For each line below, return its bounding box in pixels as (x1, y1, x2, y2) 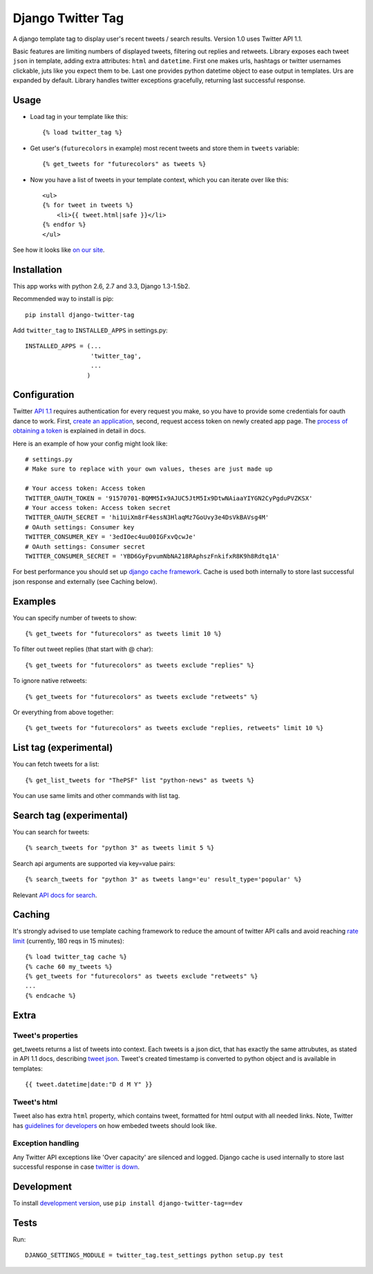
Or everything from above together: (12, 708, 114, 716)
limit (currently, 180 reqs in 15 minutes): (12, 936, 124, 945)
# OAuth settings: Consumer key (25, 523, 135, 531)
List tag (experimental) (12, 742, 113, 754)
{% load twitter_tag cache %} (25, 953, 128, 961)
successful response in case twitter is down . (12, 1163, 140, 1171)
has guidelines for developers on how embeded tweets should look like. (12, 1121, 218, 1129)
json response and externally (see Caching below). (12, 577, 158, 585)
